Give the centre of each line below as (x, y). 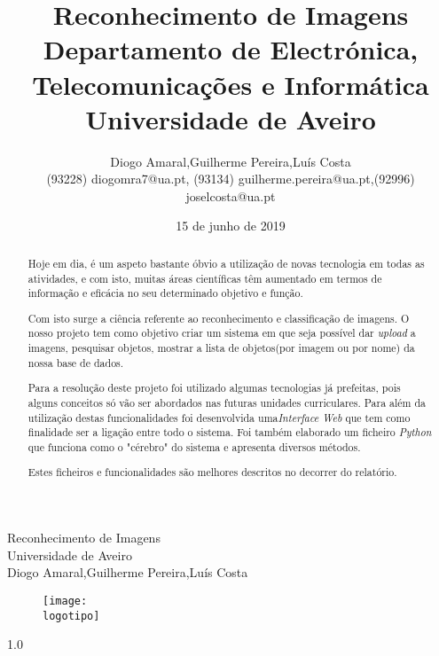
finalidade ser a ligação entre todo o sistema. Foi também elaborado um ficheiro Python (230, 432)
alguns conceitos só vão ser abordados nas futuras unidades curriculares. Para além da (227, 402)
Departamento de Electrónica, (231, 49)
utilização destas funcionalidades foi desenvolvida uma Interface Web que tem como (219, 417)
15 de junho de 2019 (231, 226)
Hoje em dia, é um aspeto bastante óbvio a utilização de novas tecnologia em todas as (226, 263)
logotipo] (71, 616)
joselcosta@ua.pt (231, 195)
